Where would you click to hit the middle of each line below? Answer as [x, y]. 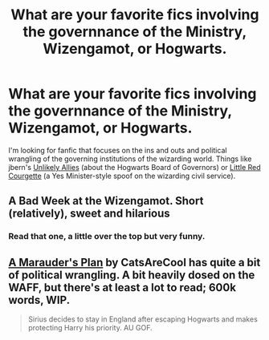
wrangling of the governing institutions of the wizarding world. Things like [130, 159]
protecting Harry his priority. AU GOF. [90, 328]
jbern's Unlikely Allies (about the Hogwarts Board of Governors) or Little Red [134, 167]
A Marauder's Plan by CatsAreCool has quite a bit [134, 262]
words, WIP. [39, 300]
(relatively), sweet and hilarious [89, 214]
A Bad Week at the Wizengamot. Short [106, 201]
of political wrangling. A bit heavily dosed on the [132, 275]
